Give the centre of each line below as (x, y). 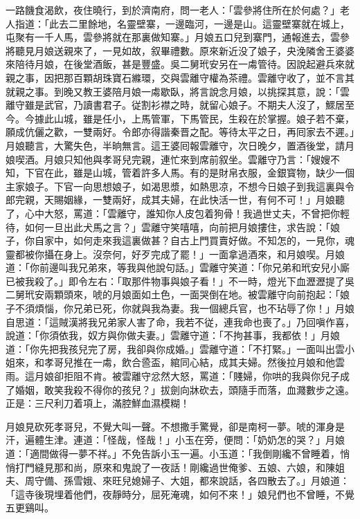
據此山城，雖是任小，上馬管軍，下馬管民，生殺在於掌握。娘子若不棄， (194, 118)
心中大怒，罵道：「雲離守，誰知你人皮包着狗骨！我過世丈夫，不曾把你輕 (187, 213)
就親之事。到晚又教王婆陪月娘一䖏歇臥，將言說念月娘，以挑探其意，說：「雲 (178, 91)
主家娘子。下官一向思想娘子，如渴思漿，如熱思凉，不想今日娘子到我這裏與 (175, 186)
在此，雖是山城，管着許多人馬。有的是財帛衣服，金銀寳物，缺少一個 (199, 173)
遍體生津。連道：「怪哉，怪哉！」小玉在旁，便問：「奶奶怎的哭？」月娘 (184, 440)
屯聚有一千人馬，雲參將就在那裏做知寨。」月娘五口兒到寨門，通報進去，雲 (173, 37)
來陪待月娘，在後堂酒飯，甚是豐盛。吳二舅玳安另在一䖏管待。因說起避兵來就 (180, 64)
